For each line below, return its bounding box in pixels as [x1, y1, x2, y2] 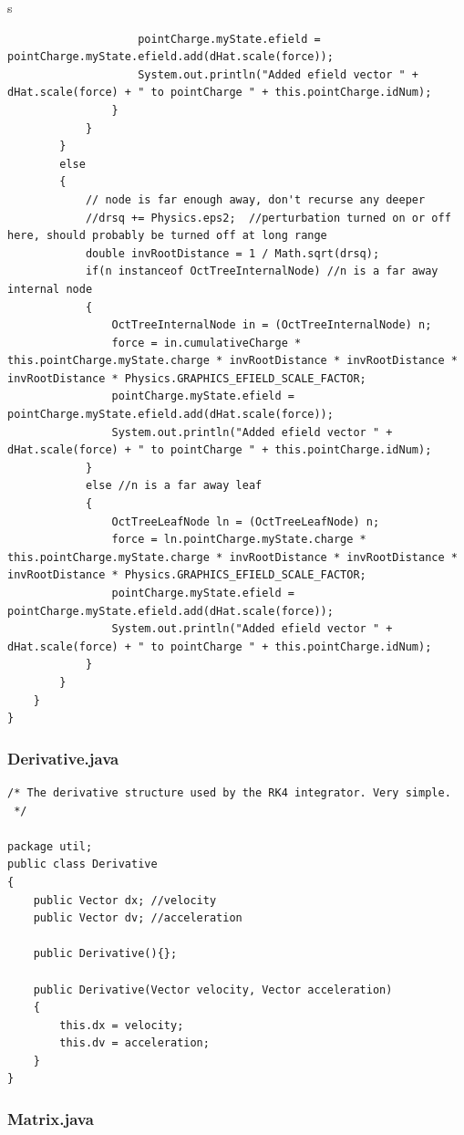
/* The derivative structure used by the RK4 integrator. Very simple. [7, 786, 451, 799]
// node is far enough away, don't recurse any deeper [85, 193, 426, 206]
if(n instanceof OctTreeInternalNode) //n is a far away [85, 265, 438, 278]
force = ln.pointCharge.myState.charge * [111, 533, 366, 547]
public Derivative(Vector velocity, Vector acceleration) [33, 983, 393, 996]
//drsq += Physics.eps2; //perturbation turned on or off [85, 211, 451, 224]
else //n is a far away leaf [85, 479, 263, 493]
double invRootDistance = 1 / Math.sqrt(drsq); [85, 246, 380, 260]
